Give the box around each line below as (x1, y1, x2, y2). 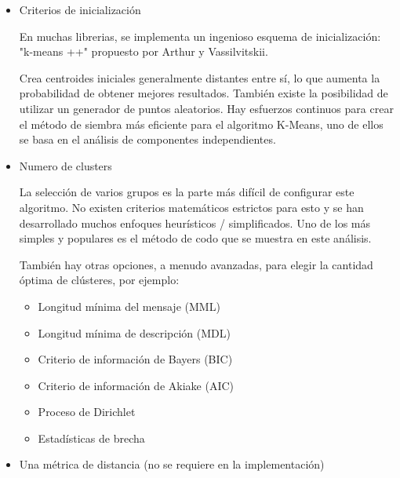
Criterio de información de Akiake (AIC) (38, 377, 234, 393)
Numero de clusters (19, 157, 112, 173)
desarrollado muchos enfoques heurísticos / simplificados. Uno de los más (19, 214, 371, 231)
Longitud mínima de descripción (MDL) (38, 324, 231, 341)
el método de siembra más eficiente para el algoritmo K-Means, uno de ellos (19, 115, 384, 132)
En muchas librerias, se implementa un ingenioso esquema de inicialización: (19, 27, 381, 44)
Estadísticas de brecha (38, 429, 145, 446)
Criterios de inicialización (19, 2, 141, 17)
